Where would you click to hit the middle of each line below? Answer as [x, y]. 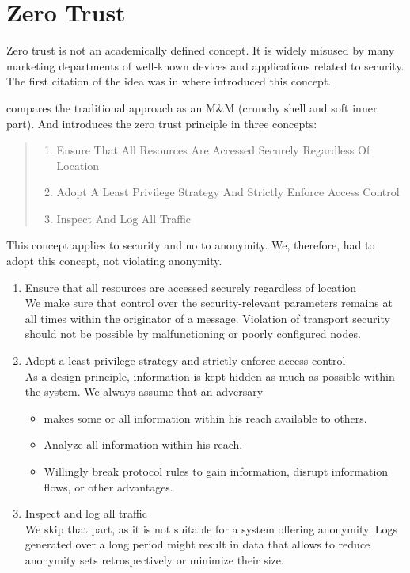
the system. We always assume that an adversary [144, 391]
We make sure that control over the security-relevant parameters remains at [209, 303]
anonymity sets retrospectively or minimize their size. [154, 559]
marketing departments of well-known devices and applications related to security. [205, 65]
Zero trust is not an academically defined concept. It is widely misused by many [201, 50]
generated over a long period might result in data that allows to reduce [197, 544]
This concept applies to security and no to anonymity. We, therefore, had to [191, 245]
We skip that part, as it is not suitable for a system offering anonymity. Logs [211, 528]
